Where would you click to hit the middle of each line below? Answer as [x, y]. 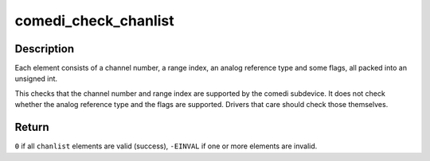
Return [32, 127]
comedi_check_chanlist [94, 21]
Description [45, 49]
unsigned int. [36, 79]
